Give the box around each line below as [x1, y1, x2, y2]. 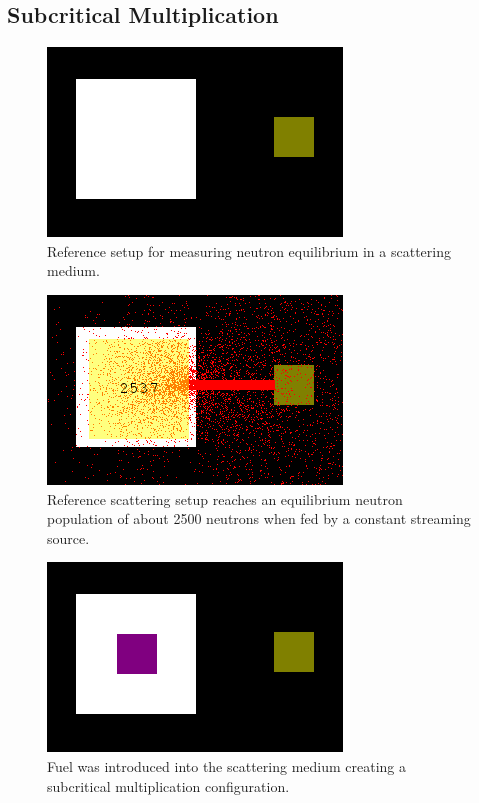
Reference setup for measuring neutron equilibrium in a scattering [47, 240, 451, 261]
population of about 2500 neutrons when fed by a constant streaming [47, 508, 471, 529]
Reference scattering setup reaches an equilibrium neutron [47, 488, 403, 509]
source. [47, 527, 90, 548]
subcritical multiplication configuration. [47, 775, 290, 796]
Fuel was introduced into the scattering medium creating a [47, 755, 407, 776]
